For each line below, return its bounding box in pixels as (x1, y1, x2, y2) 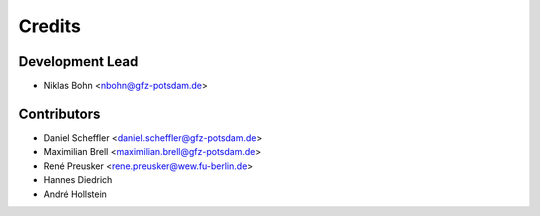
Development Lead (18, 53, 139, 70)
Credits (18, 15, 82, 37)
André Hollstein (43, 188, 107, 200)
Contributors (18, 105, 101, 122)
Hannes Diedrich (43, 174, 113, 186)
